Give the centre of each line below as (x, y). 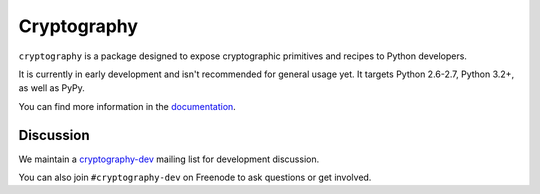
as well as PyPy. (51, 88)
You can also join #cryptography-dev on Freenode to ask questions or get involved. (195, 177)
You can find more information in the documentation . (127, 106)
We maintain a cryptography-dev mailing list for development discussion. (169, 159)
